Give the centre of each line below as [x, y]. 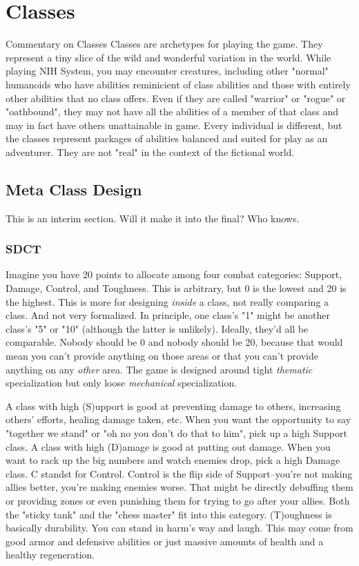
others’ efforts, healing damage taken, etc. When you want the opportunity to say [178, 419]
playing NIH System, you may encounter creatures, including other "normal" [167, 71]
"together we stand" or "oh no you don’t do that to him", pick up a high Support [176, 433]
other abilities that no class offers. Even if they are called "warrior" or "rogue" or [176, 98]
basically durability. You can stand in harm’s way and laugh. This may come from [179, 528]
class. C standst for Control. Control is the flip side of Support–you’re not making [179, 473]
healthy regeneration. [50, 555]
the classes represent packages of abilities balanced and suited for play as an [167, 138]
